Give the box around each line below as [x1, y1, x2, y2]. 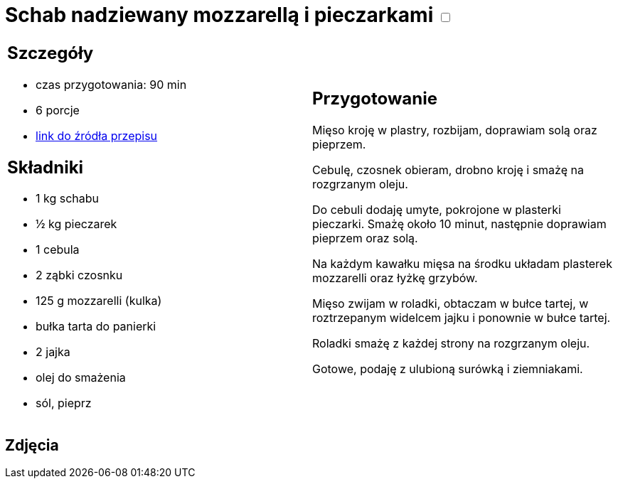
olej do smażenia [36, 370, 126, 385]
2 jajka [36, 345, 70, 360]
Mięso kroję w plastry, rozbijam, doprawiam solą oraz [312, 123, 597, 138]
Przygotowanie [312, 88, 437, 109]
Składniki [7, 156, 84, 178]
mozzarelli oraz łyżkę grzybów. [312, 271, 478, 286]
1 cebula [36, 242, 80, 257]
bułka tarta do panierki [36, 319, 156, 334]
